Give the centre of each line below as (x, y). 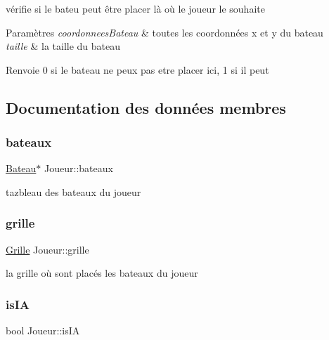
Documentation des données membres (146, 107)
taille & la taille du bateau (63, 46)
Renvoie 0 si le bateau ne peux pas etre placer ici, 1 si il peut (137, 69)
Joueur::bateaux (79, 168)
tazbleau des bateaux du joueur (73, 191)
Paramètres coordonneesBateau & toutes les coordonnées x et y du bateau (164, 32)
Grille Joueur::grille (47, 249)
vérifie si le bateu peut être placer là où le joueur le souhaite (135, 8)
